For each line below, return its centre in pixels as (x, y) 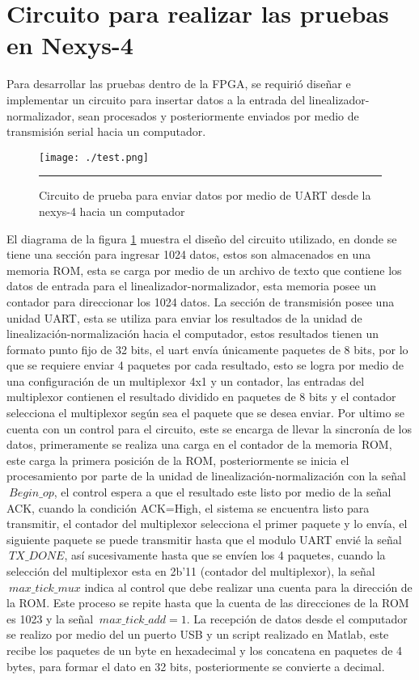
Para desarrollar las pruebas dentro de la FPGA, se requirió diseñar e (179, 84)
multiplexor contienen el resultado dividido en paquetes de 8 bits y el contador (201, 397)
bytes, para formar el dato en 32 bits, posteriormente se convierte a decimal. (196, 666)
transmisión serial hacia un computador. (106, 131)
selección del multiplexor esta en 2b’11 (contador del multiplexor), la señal (191, 571)
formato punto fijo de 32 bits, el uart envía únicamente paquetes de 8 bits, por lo (207, 349)
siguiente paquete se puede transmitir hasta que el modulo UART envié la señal (204, 539)
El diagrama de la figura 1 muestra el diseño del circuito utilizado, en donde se (202, 238)
